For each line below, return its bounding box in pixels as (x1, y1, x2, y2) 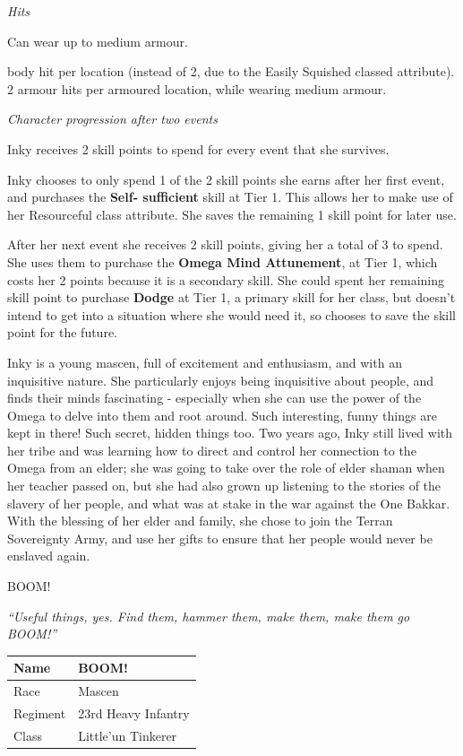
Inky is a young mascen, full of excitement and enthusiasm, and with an (7, 352, 402, 371)
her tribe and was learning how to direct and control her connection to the (7, 440, 416, 459)
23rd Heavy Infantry (78, 704, 190, 722)
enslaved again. (7, 546, 90, 565)
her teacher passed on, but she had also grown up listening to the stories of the (7, 476, 442, 495)
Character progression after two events (7, 109, 218, 128)
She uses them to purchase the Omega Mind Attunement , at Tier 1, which (7, 252, 438, 271)
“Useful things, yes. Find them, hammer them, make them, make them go (7, 606, 410, 625)
